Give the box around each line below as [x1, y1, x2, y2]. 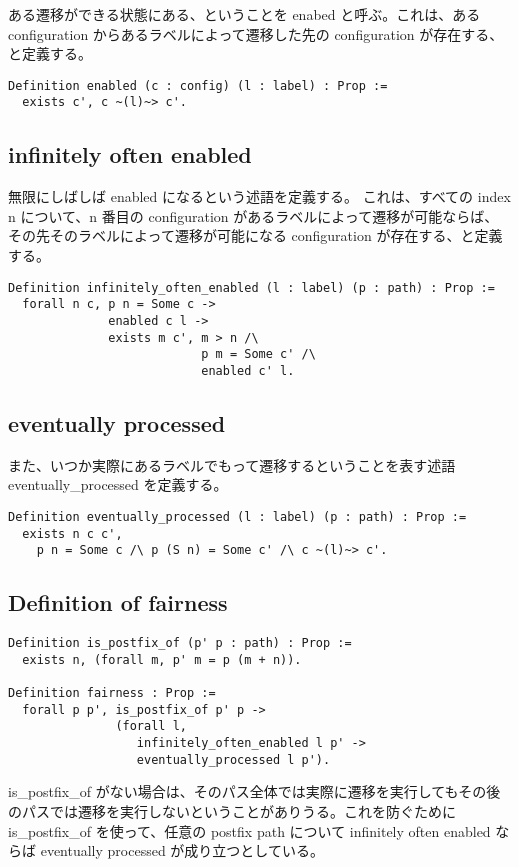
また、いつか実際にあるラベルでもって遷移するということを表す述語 [8, 454, 456, 475]
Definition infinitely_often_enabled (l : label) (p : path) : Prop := [8, 280, 495, 295]
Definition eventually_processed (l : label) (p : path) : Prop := [8, 510, 467, 524]
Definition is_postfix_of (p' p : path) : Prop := [8, 636, 352, 651]
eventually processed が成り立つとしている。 [40, 840, 324, 861]
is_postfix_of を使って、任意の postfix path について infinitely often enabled [8, 820, 491, 841]
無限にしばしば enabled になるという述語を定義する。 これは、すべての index [8, 186, 511, 207]
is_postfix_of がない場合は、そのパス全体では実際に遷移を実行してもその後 [8, 781, 501, 802]
